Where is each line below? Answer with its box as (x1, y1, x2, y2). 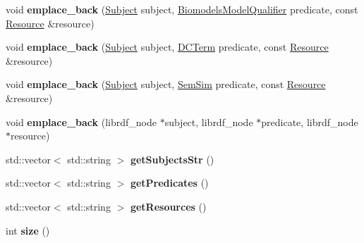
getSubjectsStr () (130, 151, 214, 166)
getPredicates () (130, 175, 209, 190)
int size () (6, 223, 50, 237)
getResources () (130, 199, 207, 213)
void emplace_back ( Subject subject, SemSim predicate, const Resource (6, 77, 326, 92)
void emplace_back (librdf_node (6, 114, 157, 129)
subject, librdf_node (164, 114, 253, 129)
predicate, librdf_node (261, 114, 358, 129)
